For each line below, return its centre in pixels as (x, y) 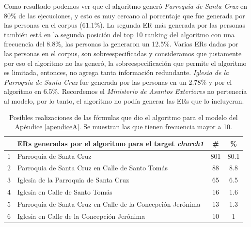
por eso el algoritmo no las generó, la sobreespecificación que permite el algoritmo (125, 63)
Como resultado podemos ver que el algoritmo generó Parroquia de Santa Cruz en (126, 6)
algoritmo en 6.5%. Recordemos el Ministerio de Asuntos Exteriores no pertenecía (125, 91)
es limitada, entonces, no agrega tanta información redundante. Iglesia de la (117, 72)
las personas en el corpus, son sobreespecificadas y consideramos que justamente (123, 53)
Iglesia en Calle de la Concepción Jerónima (81, 216)
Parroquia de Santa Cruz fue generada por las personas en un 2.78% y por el (118, 82)
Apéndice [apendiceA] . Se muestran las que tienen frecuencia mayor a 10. (123, 127)
